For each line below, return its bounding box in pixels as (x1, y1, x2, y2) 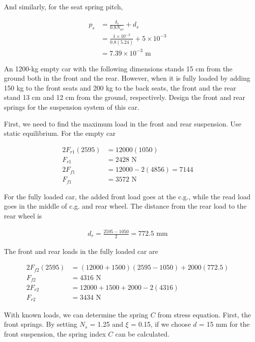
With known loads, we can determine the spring (4, 309, 148, 319)
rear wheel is (4, 210, 42, 220)
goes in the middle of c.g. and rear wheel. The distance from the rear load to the (4, 201, 247, 211)
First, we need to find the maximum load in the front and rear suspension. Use (4, 118, 241, 128)
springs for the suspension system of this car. (4, 101, 140, 112)
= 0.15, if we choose (131, 319, 191, 329)
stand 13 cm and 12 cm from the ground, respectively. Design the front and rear (4, 92, 246, 102)
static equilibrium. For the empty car (4, 128, 116, 138)
